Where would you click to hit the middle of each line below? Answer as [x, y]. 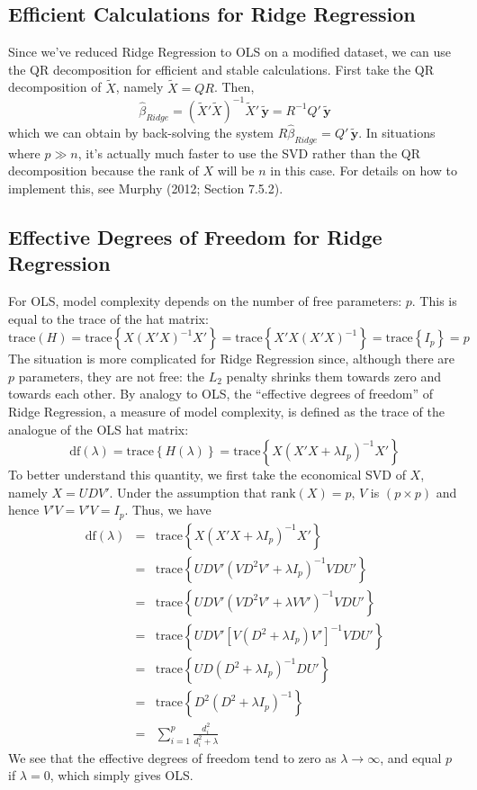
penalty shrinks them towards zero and [333, 376]
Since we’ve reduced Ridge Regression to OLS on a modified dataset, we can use [230, 52]
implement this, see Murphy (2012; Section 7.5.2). [146, 188]
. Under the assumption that [188, 492]
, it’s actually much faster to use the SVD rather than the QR [249, 153]
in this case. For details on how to [364, 171]
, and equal [411, 757]
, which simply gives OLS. [121, 775]
